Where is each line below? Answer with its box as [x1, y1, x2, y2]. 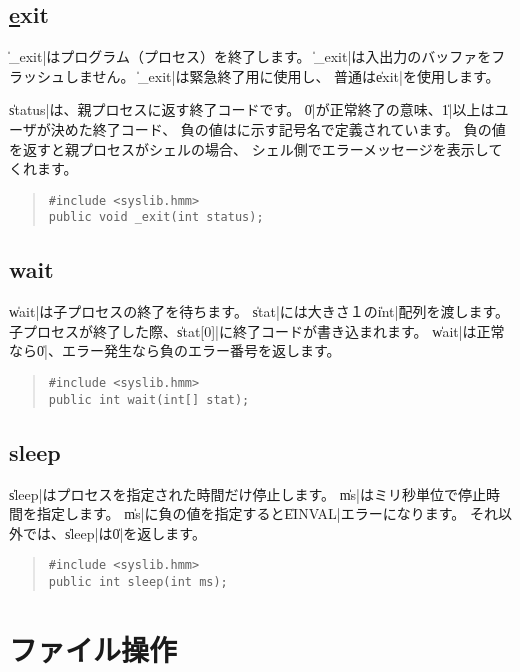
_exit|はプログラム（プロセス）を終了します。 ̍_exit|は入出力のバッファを [9, 46, 492, 67]
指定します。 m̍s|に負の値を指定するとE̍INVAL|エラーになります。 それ [36, 503, 499, 524]
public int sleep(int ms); [48, 575, 228, 590]
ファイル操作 [9, 628, 178, 669]
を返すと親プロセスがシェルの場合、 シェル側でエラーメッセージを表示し [9, 138, 489, 159]
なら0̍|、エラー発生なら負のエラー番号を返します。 [9, 340, 341, 361]
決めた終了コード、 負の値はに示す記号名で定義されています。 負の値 [50, 118, 506, 139]
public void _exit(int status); [48, 210, 264, 225]
